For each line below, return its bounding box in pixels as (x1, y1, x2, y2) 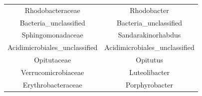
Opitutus (136, 54, 163, 65)
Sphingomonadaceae (21, 29, 83, 40)
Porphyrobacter (126, 79, 173, 89)
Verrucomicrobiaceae (21, 66, 84, 77)
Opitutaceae (34, 54, 71, 65)
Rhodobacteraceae (24, 4, 80, 15)
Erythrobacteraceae (22, 79, 82, 89)
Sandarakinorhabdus (118, 29, 181, 40)
